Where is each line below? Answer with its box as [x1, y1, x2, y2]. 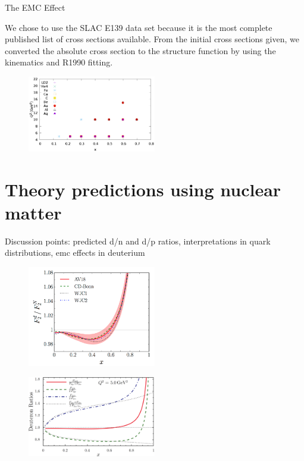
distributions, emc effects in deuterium [5, 246, 145, 259]
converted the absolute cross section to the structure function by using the [5, 44, 276, 57]
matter [5, 200, 62, 224]
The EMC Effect [5, 1, 65, 13]
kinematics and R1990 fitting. [5, 56, 113, 68]
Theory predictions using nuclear [5, 177, 281, 201]
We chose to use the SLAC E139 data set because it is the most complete [5, 21, 272, 33]
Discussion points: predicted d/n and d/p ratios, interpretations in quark [5, 234, 271, 247]
